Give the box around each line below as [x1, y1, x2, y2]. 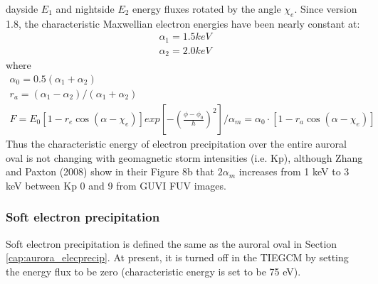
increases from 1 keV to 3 [238, 164, 350, 179]
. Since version [294, 1, 357, 16]
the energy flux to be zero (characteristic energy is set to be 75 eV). [6, 263, 301, 278]
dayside [6, 1, 38, 16]
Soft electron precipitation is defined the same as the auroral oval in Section [6, 236, 337, 251]
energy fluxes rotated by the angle [132, 1, 281, 16]
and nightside [56, 1, 115, 16]
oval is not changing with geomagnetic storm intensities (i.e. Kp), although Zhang [6, 150, 363, 165]
